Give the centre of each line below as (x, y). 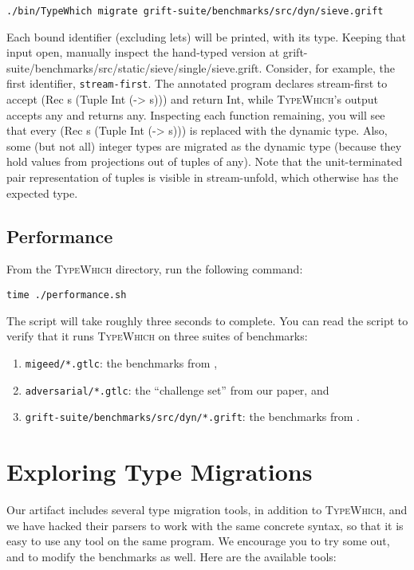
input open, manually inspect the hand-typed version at (143, 52)
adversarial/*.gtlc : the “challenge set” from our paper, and (177, 389)
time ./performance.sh (67, 295)
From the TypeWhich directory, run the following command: (155, 269)
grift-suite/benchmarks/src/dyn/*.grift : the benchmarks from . (193, 417)
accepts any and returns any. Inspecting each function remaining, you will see (196, 114)
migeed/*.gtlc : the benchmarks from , (121, 362)
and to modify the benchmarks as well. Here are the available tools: (172, 556)
